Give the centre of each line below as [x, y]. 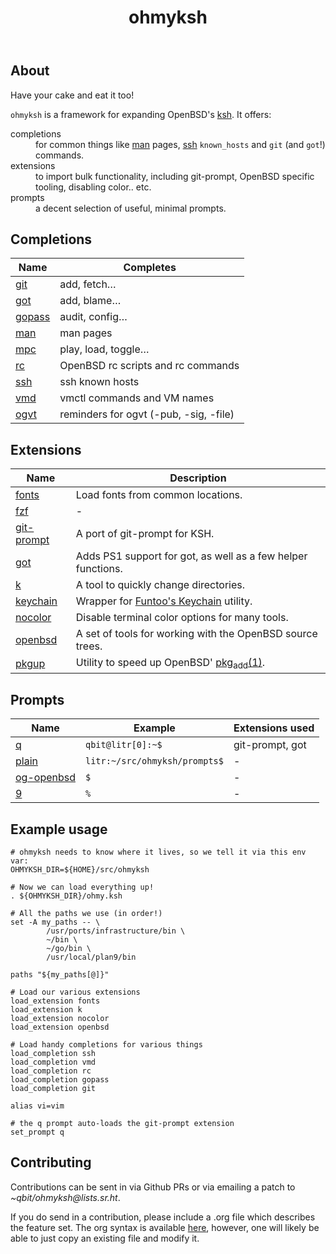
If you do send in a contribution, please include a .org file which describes [163, 1217]
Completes [150, 268]
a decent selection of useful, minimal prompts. [131, 208]
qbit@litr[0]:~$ [124, 745]
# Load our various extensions [75, 992]
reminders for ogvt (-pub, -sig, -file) [147, 414]
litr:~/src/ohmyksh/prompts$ [154, 761]
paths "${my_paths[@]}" [60, 975]
